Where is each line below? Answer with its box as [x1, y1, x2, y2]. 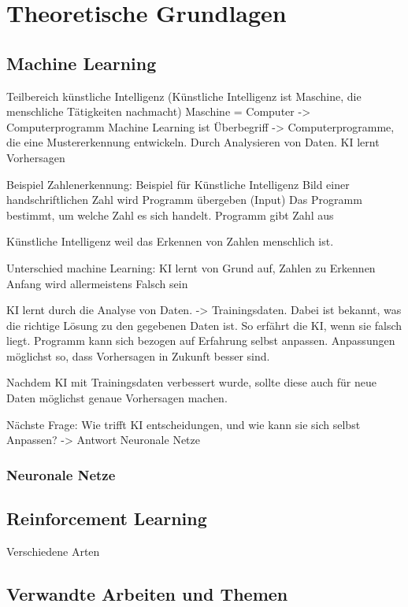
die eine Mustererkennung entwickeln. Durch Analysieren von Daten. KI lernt [6, 134, 380, 150]
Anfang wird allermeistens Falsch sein [6, 275, 188, 291]
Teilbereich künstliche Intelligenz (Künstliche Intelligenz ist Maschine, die [6, 87, 362, 104]
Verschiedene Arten [6, 542, 100, 559]
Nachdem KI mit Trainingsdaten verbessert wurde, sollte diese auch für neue [6, 374, 376, 390]
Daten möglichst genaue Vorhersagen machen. [6, 390, 228, 406]
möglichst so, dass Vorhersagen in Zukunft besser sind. [6, 347, 270, 364]
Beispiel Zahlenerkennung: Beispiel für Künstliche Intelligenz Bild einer [6, 176, 350, 192]
